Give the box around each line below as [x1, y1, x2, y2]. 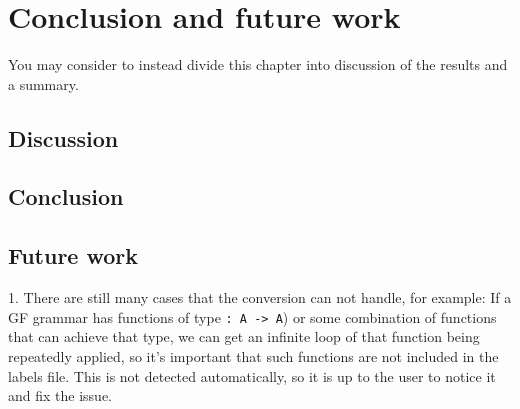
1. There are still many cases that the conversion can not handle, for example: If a [8, 287, 512, 308]
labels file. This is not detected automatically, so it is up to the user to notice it [8, 365, 496, 386]
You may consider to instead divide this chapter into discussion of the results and [8, 54, 508, 75]
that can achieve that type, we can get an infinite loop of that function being [8, 326, 480, 347]
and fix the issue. [8, 385, 112, 406]
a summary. [8, 73, 79, 94]
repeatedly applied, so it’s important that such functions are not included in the [8, 345, 499, 366]
